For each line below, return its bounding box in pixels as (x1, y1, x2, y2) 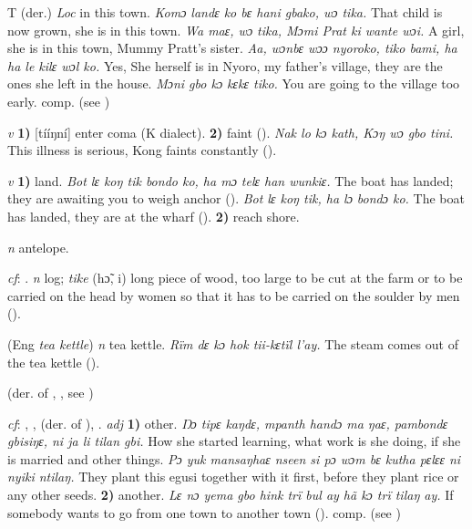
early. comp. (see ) (7, 91, 110, 110)
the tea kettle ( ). (7, 352, 100, 371)
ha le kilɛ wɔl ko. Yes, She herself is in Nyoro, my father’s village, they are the (7, 56, 443, 75)
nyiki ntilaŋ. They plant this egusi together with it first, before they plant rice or (7, 467, 459, 486)
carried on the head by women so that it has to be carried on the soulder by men (7, 285, 460, 305)
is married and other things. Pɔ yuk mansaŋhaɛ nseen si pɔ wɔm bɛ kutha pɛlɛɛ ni (7, 449, 461, 468)
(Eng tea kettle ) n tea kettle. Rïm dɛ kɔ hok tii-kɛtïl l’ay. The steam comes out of (7, 334, 458, 353)
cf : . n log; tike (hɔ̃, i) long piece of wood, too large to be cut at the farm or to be (7, 268, 463, 287)
